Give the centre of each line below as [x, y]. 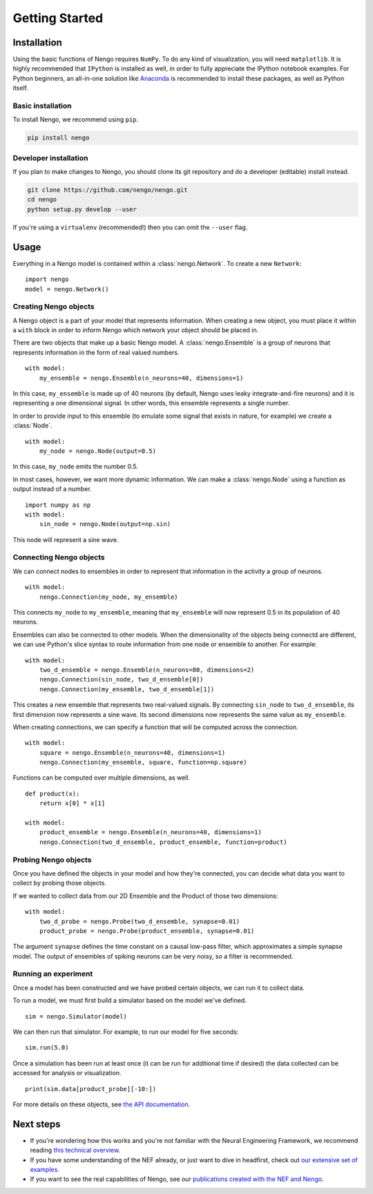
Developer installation [50, 157]
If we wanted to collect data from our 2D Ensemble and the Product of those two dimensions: [145, 896]
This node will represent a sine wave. [66, 539]
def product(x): [52, 793]
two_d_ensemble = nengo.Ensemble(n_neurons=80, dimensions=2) [147, 670]
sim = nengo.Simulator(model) [76, 1016]
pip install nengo [58, 138]
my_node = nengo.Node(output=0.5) [98, 451]
